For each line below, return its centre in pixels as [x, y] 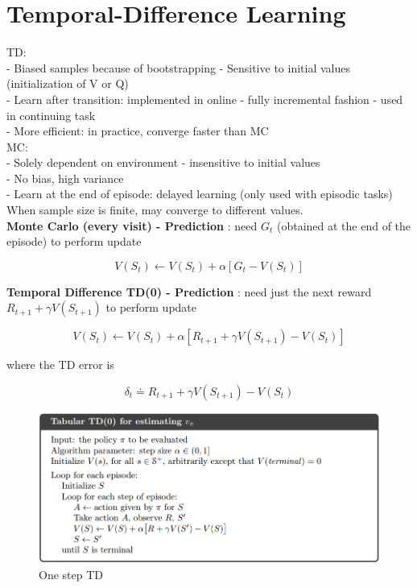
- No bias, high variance [65, 178]
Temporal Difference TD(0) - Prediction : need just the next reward [189, 291]
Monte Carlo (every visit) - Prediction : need [132, 225]
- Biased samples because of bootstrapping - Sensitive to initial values [178, 67]
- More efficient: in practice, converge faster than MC [138, 131]
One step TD [71, 574]
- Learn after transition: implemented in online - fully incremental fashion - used [205, 99]
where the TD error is [60, 364]
